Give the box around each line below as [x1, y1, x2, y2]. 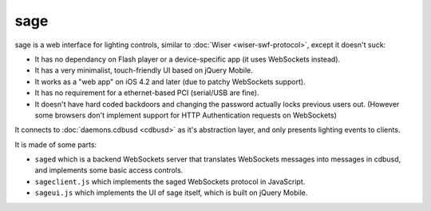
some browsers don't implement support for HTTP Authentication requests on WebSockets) [34, 110, 337, 120]
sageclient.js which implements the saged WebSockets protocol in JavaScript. [34, 177, 306, 186]
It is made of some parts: [14, 140, 97, 149]
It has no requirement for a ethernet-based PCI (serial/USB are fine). [34, 88, 259, 98]
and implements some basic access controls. [34, 165, 184, 175]
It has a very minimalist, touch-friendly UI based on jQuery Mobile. [34, 66, 253, 75]
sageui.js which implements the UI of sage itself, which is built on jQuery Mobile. [34, 188, 308, 197]
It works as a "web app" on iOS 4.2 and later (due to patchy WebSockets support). [34, 77, 306, 86]
